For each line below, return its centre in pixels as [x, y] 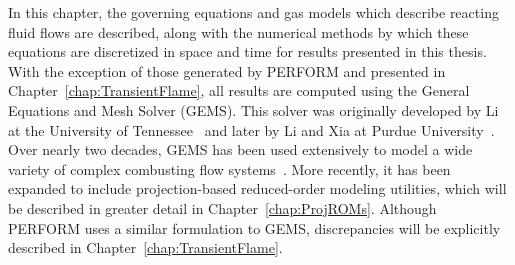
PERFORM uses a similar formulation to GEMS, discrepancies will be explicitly [254, 227]
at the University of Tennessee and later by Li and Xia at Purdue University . [251, 129]
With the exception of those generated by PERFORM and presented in [227, 70]
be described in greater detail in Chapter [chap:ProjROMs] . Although [222, 207]
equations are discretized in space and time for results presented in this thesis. [247, 51]
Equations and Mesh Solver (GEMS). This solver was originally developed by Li [253, 109]
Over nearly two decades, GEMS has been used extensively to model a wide [240, 149]
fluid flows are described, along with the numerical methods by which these [238, 31]
